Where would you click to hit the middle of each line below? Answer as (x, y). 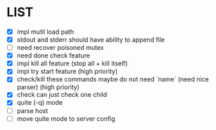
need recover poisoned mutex (60, 48)
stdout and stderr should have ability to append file (91, 40)
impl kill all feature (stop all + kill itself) (72, 63)
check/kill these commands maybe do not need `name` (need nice (113, 79)
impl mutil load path (45, 32)
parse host (32, 110)
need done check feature (53, 56)
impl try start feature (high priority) (67, 72)
